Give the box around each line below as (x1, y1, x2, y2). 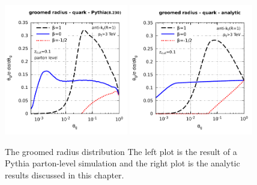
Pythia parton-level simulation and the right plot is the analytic (5, 157, 240, 169)
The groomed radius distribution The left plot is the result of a (5, 145, 237, 157)
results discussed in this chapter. (5, 168, 124, 181)
